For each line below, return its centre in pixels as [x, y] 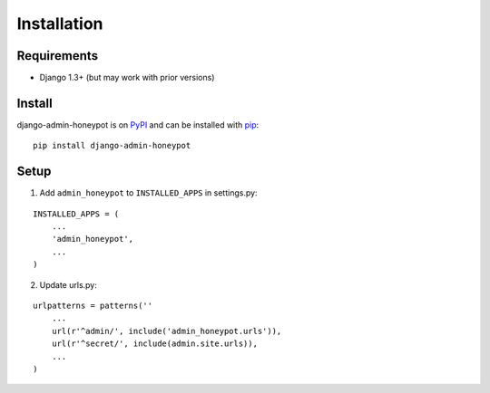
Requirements [58, 56]
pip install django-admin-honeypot [112, 146]
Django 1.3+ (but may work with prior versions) [127, 78]
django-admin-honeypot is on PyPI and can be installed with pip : [138, 125]
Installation [60, 24]
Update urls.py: [68, 284]
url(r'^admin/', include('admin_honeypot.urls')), [167, 331]
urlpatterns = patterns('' [93, 306]
